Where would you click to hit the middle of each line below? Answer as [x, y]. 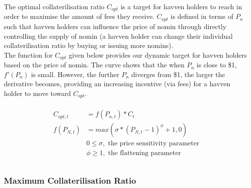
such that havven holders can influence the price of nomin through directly [115, 26]
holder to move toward [38, 93]
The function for [28, 55]
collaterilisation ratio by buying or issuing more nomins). [89, 45]
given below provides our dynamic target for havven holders [158, 55]
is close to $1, [217, 65]
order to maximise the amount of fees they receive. [79, 16]
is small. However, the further [75, 74]
